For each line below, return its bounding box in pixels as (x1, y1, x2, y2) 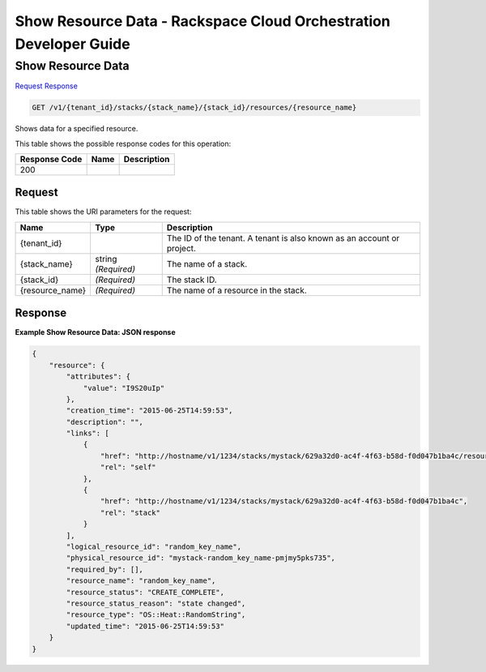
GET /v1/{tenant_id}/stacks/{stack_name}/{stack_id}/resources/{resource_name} (32, 103, 357, 113)
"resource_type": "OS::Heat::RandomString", (66, 610, 246, 619)
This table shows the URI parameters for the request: (15, 207, 192, 216)
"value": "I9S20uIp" (83, 383, 165, 392)
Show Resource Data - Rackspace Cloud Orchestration (15, 12, 390, 30)
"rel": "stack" (100, 507, 161, 517)
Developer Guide (15, 35, 130, 53)
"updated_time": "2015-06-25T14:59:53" (66, 621, 224, 631)
